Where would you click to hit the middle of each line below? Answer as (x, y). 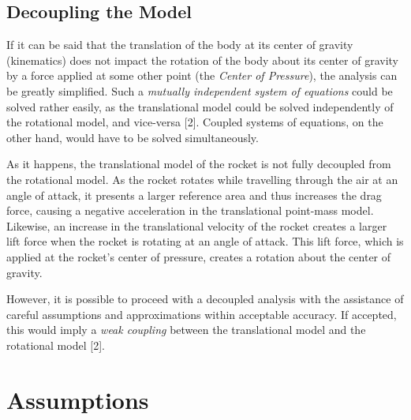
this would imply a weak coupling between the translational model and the (186, 330)
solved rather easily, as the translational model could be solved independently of (200, 106)
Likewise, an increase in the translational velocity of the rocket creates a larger (197, 225)
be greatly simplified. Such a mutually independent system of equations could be (200, 90)
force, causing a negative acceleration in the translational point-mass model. (190, 210)
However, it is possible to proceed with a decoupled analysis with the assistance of (205, 299)
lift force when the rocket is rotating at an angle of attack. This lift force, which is (205, 241)
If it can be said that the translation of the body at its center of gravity (180, 45)
